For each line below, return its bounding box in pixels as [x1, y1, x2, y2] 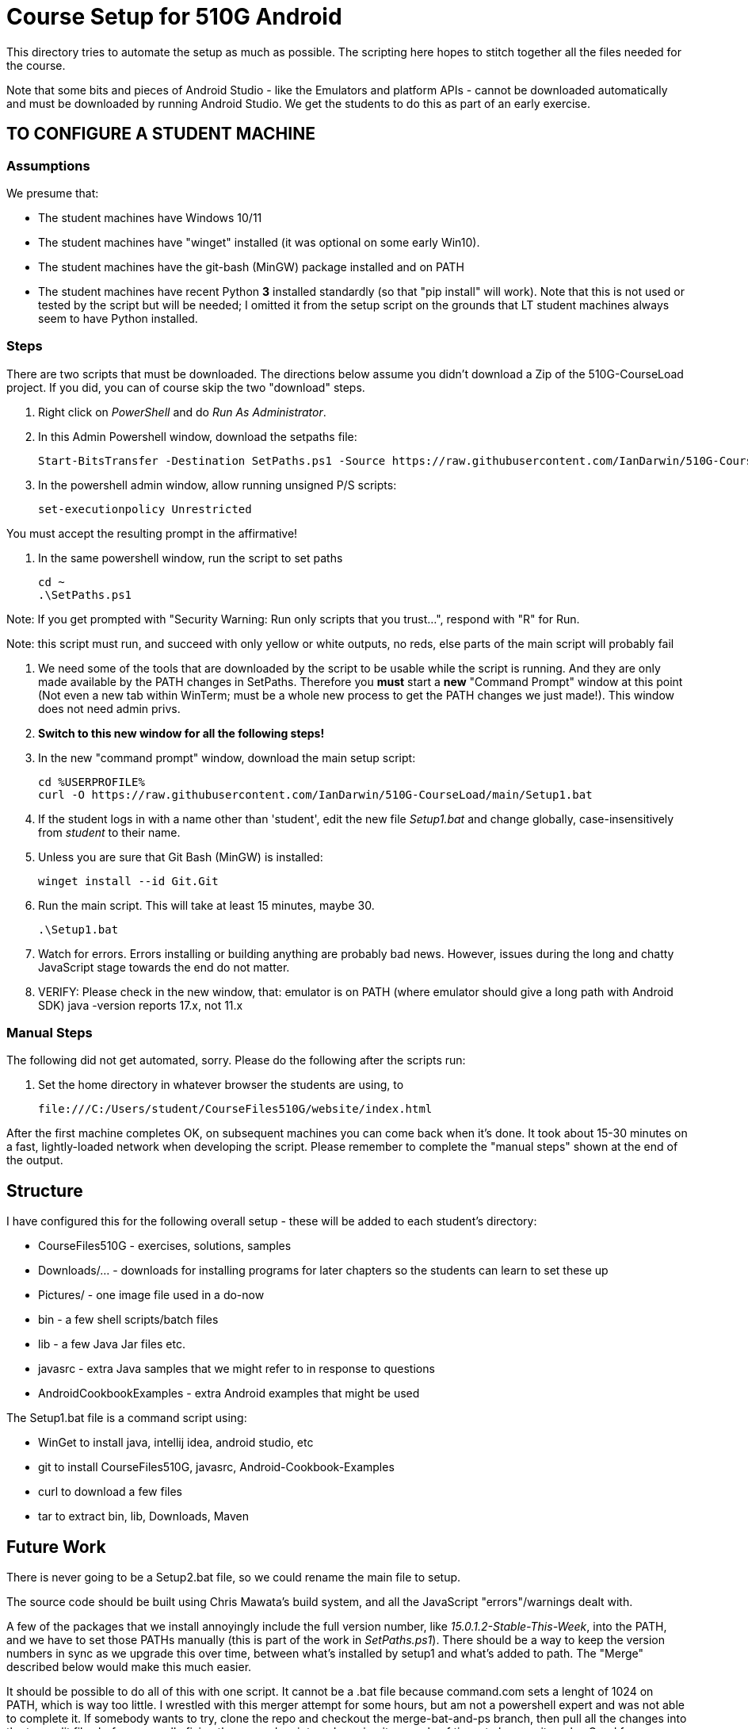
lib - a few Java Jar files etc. [38, 1337, 185, 1351]
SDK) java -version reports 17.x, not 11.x [38, 998, 243, 1012]
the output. [6, 1153, 63, 1167]
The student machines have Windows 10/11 [38, 210, 262, 224]
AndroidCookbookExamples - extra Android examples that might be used [38, 1386, 420, 1401]
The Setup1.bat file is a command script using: [6, 1411, 247, 1425]
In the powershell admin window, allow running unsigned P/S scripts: [38, 477, 397, 492]
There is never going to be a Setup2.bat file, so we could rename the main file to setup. [6, 1570, 461, 1585]
